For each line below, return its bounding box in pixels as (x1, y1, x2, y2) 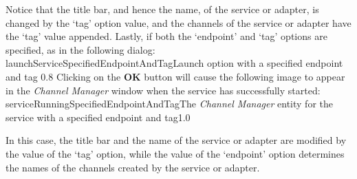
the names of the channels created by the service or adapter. (6, 160, 260, 174)
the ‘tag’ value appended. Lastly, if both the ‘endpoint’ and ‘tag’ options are (6, 29, 327, 43)
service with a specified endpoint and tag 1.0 (6, 109, 191, 124)
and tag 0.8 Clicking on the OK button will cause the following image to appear (6, 69, 345, 83)
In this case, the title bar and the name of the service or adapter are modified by (6, 133, 347, 147)
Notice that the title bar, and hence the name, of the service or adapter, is (6, 2, 319, 16)
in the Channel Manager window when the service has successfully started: (6, 83, 321, 97)
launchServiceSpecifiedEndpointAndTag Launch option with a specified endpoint (6, 56, 343, 70)
